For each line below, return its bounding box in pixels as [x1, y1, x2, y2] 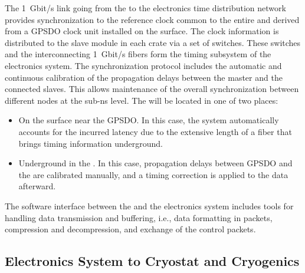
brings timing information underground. [18, 137, 163, 149]
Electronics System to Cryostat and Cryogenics [5, 252, 300, 270]
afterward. [18, 180, 56, 192]
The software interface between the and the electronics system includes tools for [5, 199, 294, 212]
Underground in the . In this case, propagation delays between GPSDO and [18, 157, 293, 169]
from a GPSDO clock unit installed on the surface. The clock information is [5, 25, 279, 37]
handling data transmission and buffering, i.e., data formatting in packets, [5, 211, 273, 223]
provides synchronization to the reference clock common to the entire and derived [5, 13, 300, 25]
